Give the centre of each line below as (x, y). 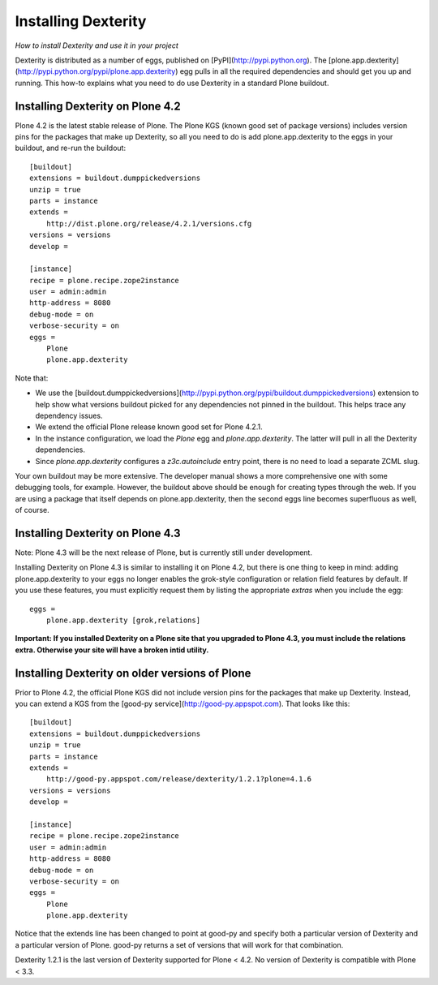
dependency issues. (69, 415)
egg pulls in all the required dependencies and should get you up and (295, 71)
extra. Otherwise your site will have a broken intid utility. (112, 650)
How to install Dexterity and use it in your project (97, 45)
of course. (32, 510)
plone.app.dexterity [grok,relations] (123, 620)
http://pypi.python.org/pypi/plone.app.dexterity (97, 71)
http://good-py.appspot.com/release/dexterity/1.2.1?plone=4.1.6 (179, 779)
